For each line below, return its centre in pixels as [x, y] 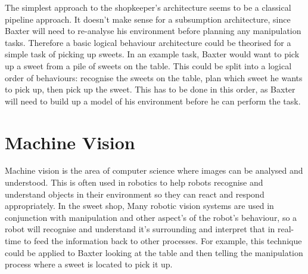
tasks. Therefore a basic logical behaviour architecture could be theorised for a [148, 42]
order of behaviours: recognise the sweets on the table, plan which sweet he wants [154, 77]
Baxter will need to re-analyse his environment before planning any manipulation [153, 31]
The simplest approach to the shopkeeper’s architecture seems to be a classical [148, 7]
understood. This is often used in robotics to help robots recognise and [134, 182]
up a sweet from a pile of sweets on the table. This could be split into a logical [148, 65]
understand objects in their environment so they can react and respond [135, 194]
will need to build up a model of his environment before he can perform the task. [153, 101]
